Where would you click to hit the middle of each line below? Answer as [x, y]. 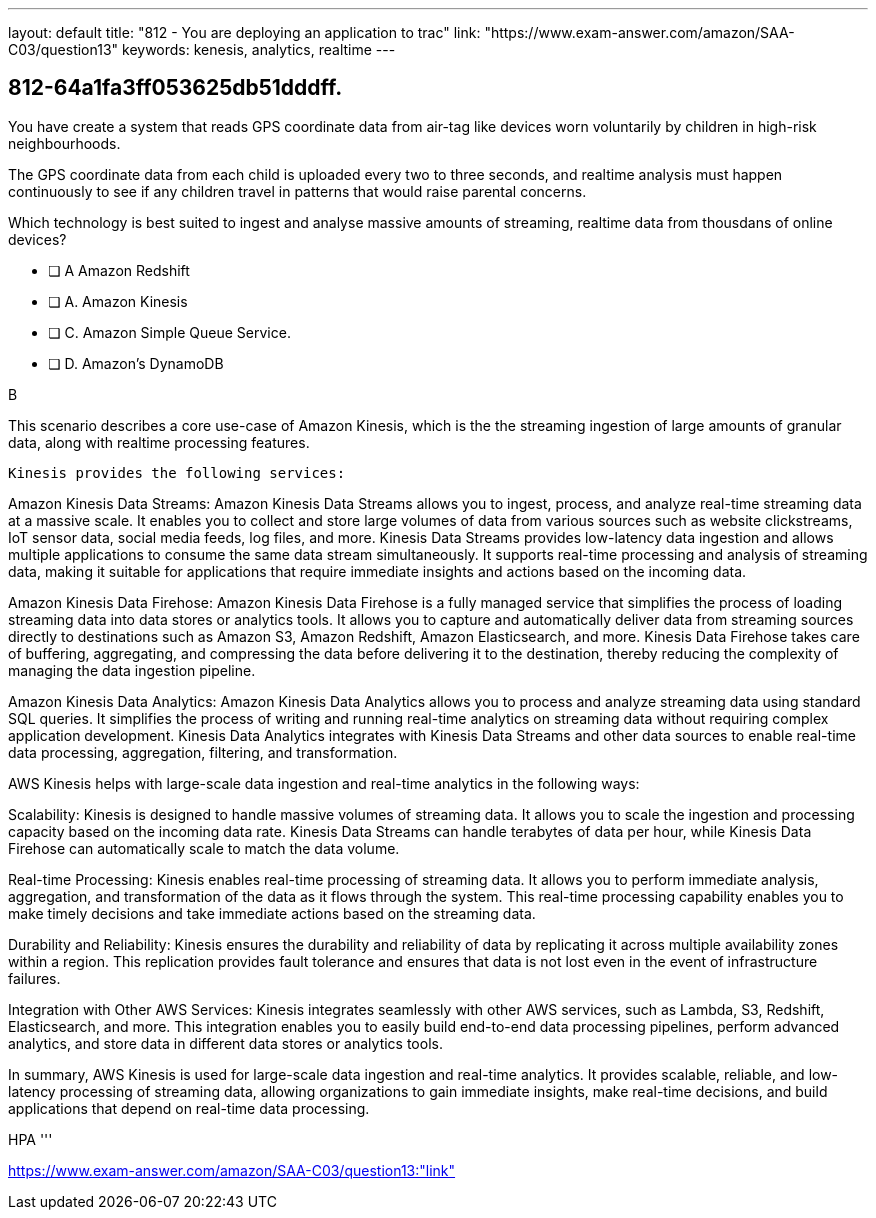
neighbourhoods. [64, 143]
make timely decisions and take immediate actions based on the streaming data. [272, 913]
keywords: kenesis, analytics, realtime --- [259, 49]
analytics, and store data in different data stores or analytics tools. [225, 1043]
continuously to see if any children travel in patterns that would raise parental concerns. [297, 191]
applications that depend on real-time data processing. [189, 1108]
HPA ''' [30, 1139]
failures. [34, 978]
